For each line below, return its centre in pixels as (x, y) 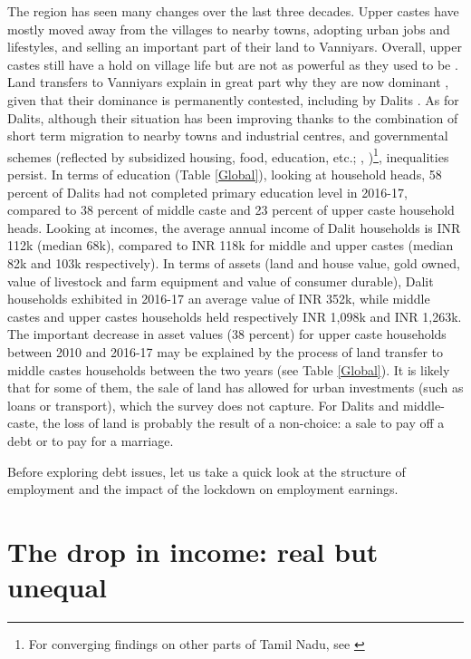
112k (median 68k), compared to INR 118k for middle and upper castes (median (231, 245)
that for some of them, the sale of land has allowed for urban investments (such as (235, 388)
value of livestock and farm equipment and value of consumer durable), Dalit (221, 281)
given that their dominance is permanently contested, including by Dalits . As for (233, 99)
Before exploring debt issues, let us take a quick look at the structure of (207, 471)
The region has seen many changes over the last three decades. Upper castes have (233, 11)
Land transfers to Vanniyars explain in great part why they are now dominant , (228, 82)
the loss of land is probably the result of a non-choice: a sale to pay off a (243, 423)
